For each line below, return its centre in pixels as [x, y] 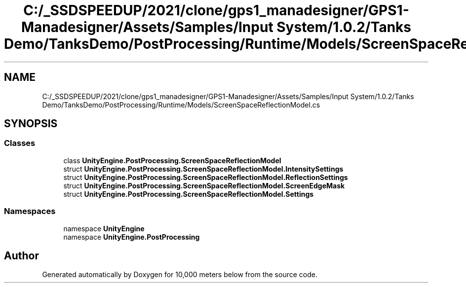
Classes [20, 143]
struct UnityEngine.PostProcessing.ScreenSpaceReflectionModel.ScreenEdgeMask [204, 185]
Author [21, 255]
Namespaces [30, 211]
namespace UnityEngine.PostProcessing [132, 237]
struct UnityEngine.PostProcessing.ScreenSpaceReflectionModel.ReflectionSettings [206, 177]
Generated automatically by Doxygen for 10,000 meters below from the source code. [180, 275]
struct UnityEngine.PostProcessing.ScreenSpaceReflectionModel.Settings [189, 194]
